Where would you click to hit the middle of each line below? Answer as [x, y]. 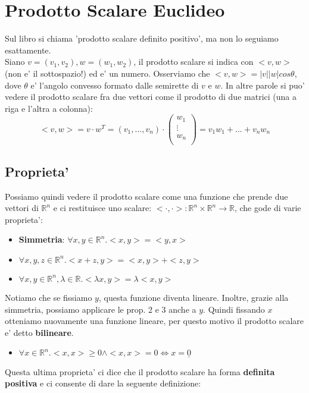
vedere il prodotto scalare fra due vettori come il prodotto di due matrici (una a [151, 97]
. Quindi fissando [234, 309]
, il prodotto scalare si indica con [193, 62]
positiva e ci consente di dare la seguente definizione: [103, 383]
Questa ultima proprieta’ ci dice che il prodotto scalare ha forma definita [140, 371]
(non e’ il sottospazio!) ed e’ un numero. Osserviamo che [107, 73]
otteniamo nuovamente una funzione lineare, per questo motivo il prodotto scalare [154, 321]
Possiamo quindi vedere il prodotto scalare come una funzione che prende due [146, 196]
